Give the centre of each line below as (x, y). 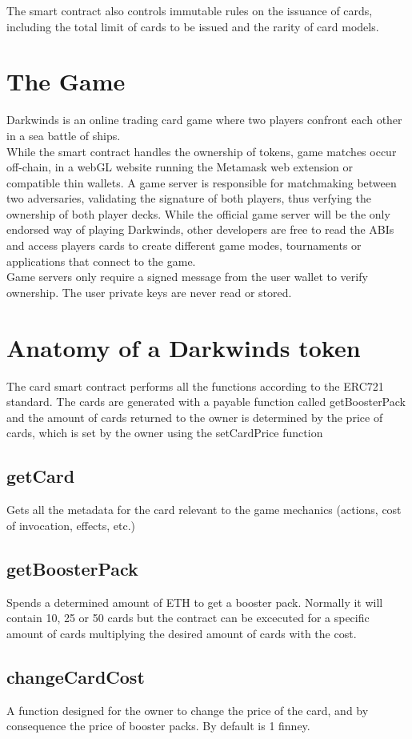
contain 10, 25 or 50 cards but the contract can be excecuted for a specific (188, 618)
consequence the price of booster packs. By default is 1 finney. (158, 726)
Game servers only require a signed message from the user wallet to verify (187, 277)
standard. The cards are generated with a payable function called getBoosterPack (206, 402)
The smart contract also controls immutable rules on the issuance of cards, (190, 10)
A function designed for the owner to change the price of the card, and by (188, 710)
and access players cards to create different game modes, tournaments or (184, 245)
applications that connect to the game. (101, 261)
